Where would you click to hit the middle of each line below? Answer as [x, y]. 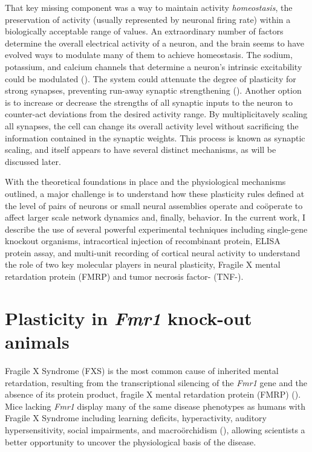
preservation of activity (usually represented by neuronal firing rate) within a [148, 19]
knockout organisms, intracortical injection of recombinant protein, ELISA [143, 241]
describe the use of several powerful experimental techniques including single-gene [156, 229]
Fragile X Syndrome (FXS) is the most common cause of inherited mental [142, 370]
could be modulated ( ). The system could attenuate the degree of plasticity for [151, 78]
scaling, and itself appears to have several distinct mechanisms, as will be [141, 150]
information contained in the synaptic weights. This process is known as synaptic [155, 137]
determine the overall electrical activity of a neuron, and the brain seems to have [154, 43]
